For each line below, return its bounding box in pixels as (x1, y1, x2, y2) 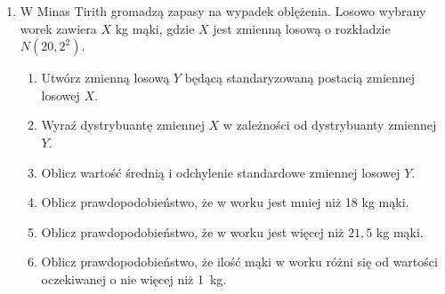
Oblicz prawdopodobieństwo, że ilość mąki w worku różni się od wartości (41, 252, 438, 271)
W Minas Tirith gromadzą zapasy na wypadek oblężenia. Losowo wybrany (20, 2, 426, 20)
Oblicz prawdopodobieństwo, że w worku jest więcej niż (41, 222, 344, 241)
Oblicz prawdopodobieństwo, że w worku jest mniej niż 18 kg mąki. (41, 193, 409, 211)
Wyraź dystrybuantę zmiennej (41, 115, 205, 134)
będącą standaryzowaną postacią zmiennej (184, 68, 416, 87)
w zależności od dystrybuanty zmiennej (222, 115, 437, 134)
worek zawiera (20, 19, 97, 37)
